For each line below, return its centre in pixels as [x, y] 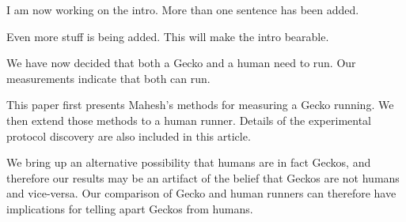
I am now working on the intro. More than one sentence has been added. [183, 9]
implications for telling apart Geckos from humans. [130, 208]
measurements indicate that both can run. [108, 78]
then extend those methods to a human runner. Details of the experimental [189, 120]
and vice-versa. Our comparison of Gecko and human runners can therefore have [201, 193]
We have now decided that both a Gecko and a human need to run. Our [181, 63]
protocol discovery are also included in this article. [129, 135]
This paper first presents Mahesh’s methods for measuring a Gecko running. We [200, 105]
